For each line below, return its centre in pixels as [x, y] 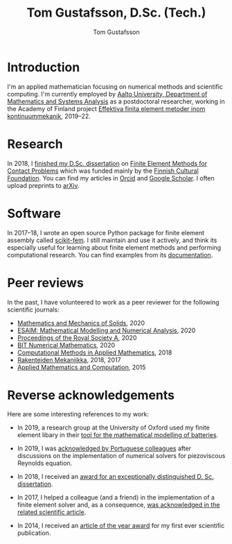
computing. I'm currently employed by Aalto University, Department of [107, 94]
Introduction [44, 67]
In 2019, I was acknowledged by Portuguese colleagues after [104, 448]
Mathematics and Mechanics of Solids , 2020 [81, 323]
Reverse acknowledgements [91, 395]
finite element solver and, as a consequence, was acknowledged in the [118, 505]
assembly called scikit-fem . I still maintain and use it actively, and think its [112, 240]
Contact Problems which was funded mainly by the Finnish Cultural [103, 171]
